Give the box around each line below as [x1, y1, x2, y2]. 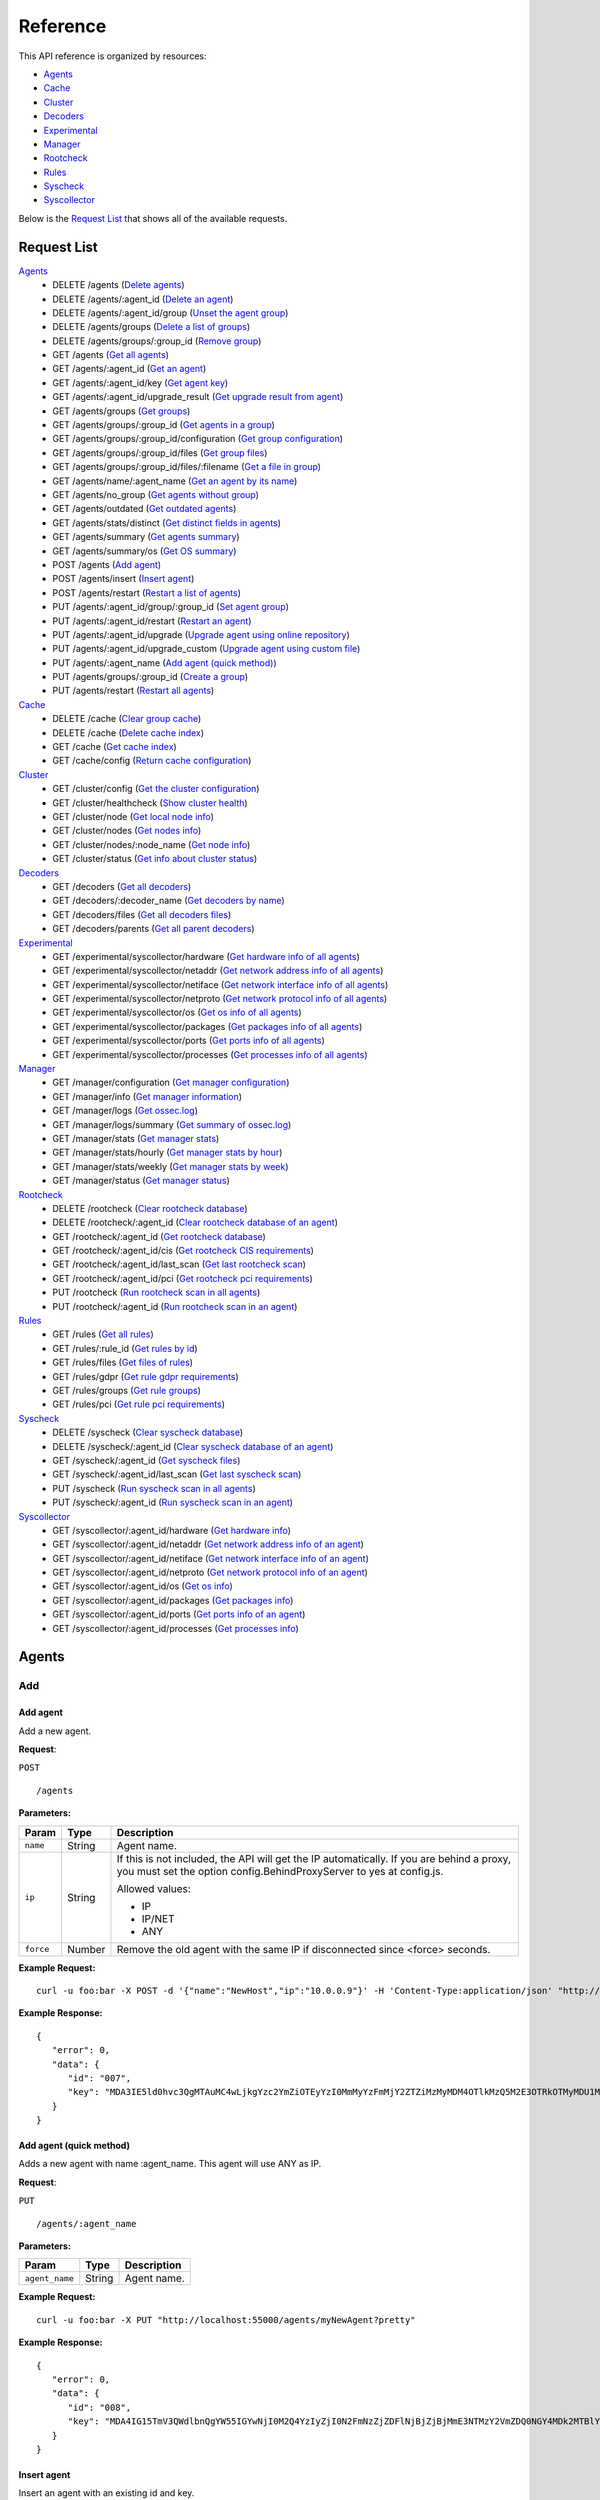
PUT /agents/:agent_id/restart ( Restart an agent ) [52, 615, 252, 627]
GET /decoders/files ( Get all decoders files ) [52, 908, 232, 920]
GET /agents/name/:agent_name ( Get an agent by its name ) [52, 475, 298, 487]
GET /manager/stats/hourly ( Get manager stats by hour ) [52, 1146, 283, 1159]
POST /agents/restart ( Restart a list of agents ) [52, 586, 242, 599]
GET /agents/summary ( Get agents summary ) [52, 531, 240, 543]
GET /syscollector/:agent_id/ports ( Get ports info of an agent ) [52, 1608, 306, 1620]
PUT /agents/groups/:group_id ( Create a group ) [52, 671, 249, 683]
